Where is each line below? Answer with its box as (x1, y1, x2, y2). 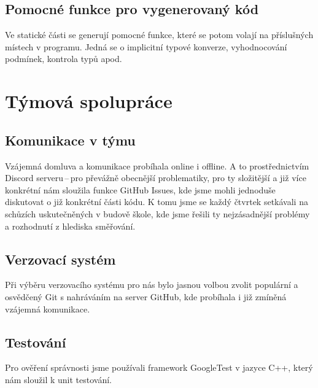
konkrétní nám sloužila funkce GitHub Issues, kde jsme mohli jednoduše (5, 183, 276, 196)
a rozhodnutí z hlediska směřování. (5, 219, 136, 232)
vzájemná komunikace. (5, 302, 90, 315)
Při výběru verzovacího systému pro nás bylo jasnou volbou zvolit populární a (5, 278, 298, 291)
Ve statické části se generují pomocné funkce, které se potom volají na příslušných (5, 28, 314, 41)
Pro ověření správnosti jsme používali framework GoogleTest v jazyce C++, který (5, 361, 313, 374)
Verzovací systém (5, 249, 116, 268)
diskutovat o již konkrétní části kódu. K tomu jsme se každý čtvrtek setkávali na (5, 195, 308, 208)
